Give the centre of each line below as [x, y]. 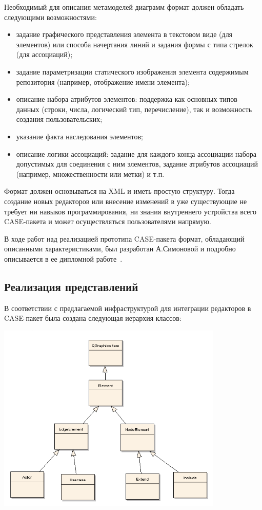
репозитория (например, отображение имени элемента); [103, 81]
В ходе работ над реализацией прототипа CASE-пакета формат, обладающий [124, 238]
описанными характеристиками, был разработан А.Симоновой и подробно [120, 249]
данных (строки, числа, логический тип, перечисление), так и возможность [134, 109]
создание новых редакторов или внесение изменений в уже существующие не [126, 201]
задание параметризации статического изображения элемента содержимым [132, 71]
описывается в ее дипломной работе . [63, 258]
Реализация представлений [71, 286]
